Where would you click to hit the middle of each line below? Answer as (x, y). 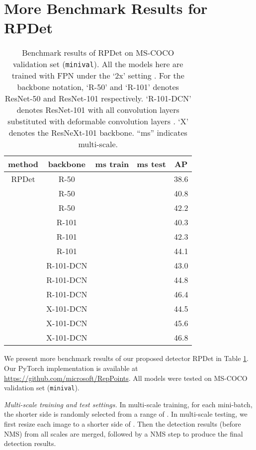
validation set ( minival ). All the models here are (98, 64)
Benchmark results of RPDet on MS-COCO (98, 53)
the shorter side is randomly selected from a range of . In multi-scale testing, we (126, 414)
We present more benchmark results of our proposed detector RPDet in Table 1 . (126, 358)
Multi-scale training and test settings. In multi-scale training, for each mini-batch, (128, 404)
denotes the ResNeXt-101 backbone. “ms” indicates (98, 133)
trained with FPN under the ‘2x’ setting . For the (98, 76)
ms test (151, 164)
